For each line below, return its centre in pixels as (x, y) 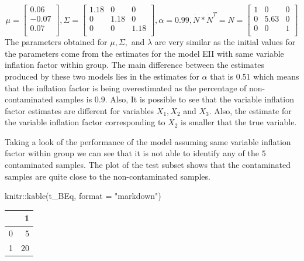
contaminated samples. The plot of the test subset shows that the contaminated (148, 165)
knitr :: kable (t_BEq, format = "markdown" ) (83, 196)
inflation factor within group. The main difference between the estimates (134, 65)
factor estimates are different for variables (80, 110)
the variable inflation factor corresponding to (85, 122)
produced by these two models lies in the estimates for (102, 76)
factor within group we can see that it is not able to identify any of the (132, 153)
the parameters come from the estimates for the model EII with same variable (144, 53)
